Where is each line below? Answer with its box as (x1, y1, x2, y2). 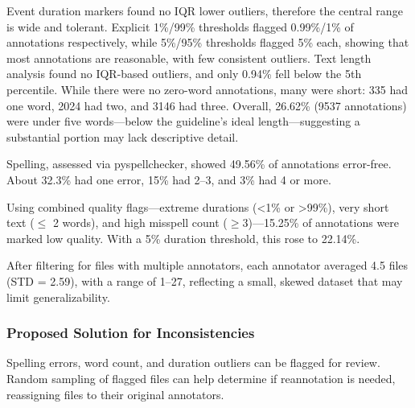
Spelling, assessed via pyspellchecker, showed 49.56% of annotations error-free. (6, 155, 392, 172)
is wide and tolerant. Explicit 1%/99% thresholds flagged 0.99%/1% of (6, 18, 354, 35)
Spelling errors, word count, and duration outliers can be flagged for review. (6, 354, 380, 371)
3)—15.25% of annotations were (242, 214, 400, 231)
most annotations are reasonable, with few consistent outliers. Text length (6, 49, 372, 66)
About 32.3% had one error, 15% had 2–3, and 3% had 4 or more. (6, 171, 331, 188)
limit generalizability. (6, 288, 110, 305)
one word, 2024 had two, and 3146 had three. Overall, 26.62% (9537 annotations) (6, 97, 407, 113)
